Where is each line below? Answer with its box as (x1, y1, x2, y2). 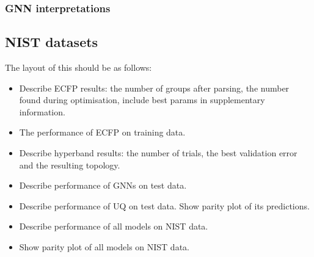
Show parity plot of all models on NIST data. (19, 240, 189, 253)
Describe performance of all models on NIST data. (19, 220, 208, 233)
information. (19, 105, 65, 118)
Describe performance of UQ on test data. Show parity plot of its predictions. (19, 199, 310, 212)
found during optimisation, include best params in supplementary (19, 93, 265, 106)
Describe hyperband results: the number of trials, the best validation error (19, 147, 298, 159)
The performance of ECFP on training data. (19, 126, 186, 139)
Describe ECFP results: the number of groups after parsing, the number (19, 81, 290, 94)
